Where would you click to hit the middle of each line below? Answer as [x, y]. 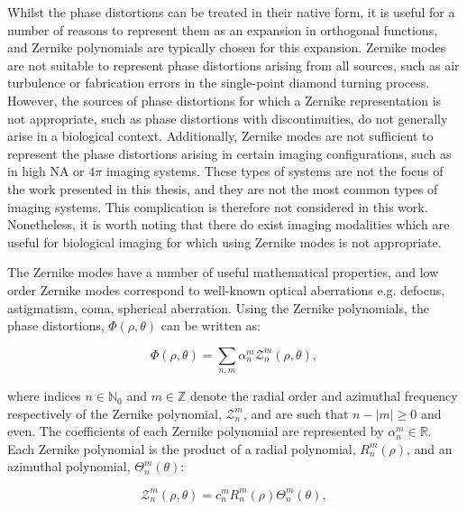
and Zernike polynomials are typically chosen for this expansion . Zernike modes [227, 47]
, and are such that [296, 413]
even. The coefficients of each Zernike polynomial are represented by [196, 431]
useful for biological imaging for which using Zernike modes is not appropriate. [224, 241]
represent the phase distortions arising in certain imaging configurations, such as [229, 153]
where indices [44, 396]
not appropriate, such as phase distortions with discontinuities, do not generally [228, 118]
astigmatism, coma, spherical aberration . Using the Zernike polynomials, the [219, 307]
